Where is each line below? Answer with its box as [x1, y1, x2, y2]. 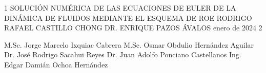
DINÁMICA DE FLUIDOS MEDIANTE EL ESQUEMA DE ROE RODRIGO [4, 12, 252, 23]
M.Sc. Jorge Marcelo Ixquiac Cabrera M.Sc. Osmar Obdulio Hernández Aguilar [4, 39, 254, 50]
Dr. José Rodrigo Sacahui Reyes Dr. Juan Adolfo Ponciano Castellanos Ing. [4, 49, 241, 60]
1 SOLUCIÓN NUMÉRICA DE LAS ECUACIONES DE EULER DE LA [4, 3, 236, 13]
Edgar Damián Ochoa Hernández [4, 59, 108, 69]
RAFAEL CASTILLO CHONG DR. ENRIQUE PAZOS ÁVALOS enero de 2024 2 [4, 22, 262, 33]
